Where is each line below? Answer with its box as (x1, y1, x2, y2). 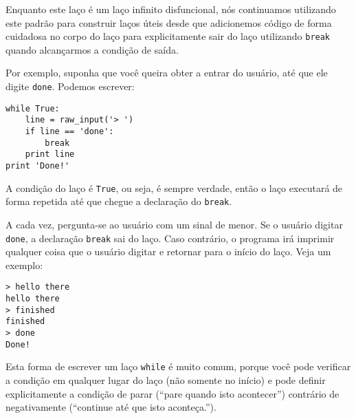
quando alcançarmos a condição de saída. (5, 42, 179, 56)
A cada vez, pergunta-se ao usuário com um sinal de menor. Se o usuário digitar (5, 217, 343, 231)
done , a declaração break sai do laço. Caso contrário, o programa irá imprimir (5, 230, 335, 245)
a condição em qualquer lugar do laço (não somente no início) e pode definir (5, 372, 326, 387)
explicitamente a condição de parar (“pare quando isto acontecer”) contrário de (5, 386, 340, 400)
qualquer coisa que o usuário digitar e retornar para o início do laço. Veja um (5, 244, 331, 259)
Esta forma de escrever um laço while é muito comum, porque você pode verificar (5, 359, 351, 374)
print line (25, 149, 75, 160)
